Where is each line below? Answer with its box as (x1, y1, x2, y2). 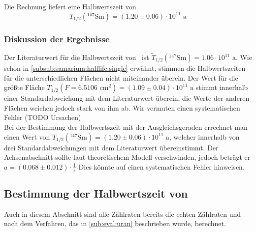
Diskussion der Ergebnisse (4, 32, 110, 45)
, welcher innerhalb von (169, 131, 240, 142)
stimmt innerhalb (195, 82, 248, 92)
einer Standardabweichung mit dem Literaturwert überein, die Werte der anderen (4, 93, 250, 103)
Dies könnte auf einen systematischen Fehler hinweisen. (78, 161, 245, 172)
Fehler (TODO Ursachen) (4, 112, 81, 122)
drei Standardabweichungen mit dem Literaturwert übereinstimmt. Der (4, 142, 219, 152)
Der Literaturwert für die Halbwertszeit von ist (4, 52, 149, 62)
